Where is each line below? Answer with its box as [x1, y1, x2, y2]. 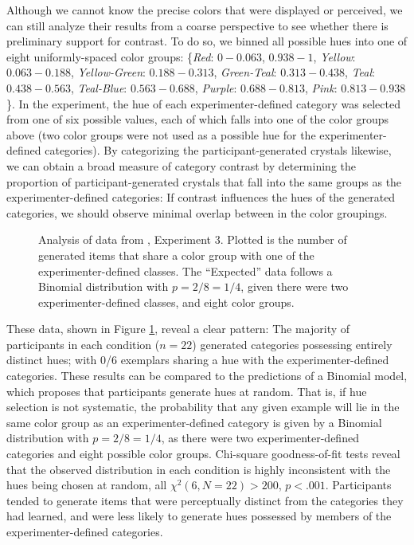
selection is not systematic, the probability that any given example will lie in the [6, 398, 400, 415]
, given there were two [240, 278, 349, 295]
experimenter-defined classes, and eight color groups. [38, 293, 295, 310]
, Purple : [194, 79, 237, 96]
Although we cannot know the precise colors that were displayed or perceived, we [6, 2, 403, 18]
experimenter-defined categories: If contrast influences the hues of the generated [6, 189, 396, 206]
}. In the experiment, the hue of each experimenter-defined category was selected [6, 95, 400, 112]
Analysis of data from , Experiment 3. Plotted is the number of [38, 231, 347, 248]
